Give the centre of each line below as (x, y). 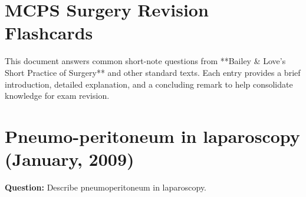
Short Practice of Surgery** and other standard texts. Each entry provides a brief (153, 72)
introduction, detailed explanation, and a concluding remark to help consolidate (149, 84)
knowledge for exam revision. (57, 96)
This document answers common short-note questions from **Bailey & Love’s (145, 61)
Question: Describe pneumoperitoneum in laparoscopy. (106, 187)
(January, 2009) (70, 159)
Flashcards (49, 33)
